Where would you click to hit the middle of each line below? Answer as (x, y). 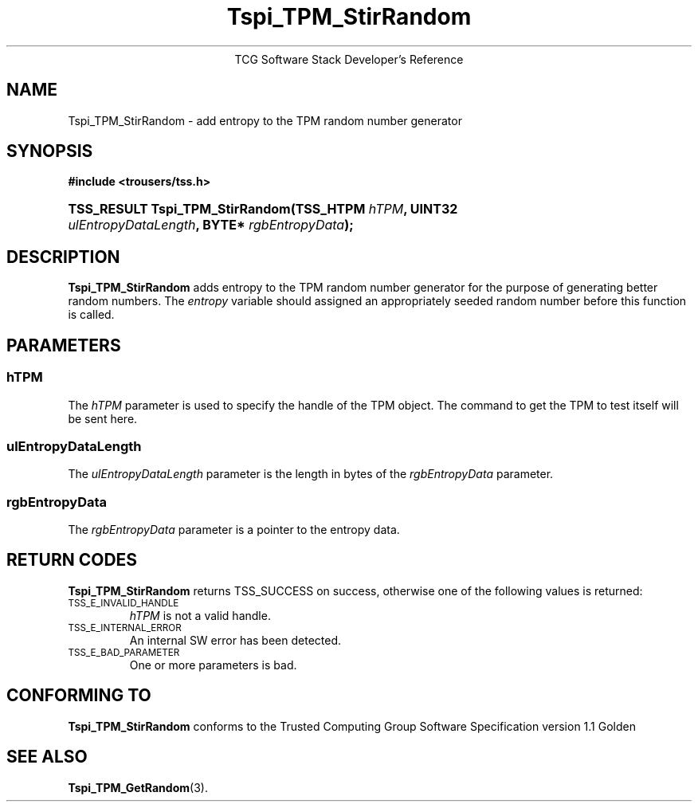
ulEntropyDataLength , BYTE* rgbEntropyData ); (211, 225)
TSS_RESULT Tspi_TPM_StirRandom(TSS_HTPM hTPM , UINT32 (263, 209)
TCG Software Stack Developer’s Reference (349, 59)
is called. (91, 315)
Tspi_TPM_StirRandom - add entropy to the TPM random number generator (265, 120)
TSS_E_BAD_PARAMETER (124, 652)
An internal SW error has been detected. (235, 640)
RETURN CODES (72, 560)
